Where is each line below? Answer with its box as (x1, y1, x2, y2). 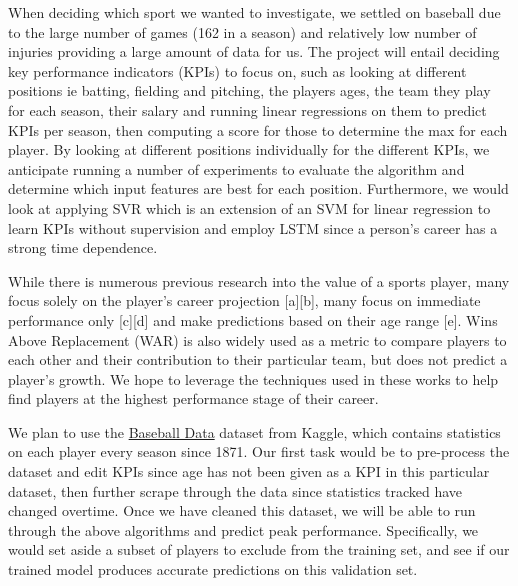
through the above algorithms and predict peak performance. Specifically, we (8, 519, 479, 540)
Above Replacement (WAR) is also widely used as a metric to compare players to (8, 329, 507, 350)
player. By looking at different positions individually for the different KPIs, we (8, 139, 490, 160)
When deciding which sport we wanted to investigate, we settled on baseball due (8, 2, 501, 22)
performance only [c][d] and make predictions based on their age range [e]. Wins (8, 309, 498, 330)
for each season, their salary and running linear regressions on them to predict (8, 99, 487, 120)
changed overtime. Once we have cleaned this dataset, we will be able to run (8, 500, 476, 521)
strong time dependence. (8, 237, 158, 258)
